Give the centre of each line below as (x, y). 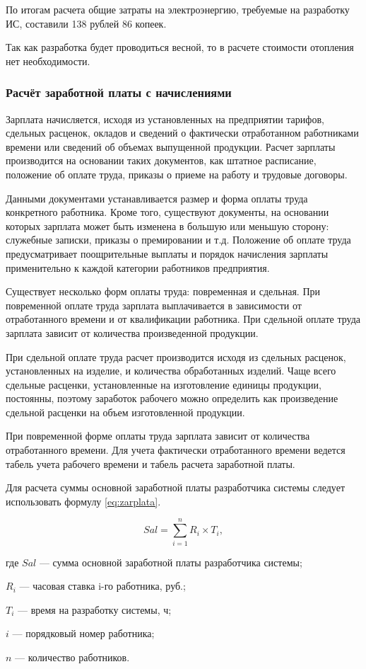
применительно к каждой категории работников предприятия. (138, 267)
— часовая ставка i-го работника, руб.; (102, 586)
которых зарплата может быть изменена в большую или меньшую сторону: (167, 225)
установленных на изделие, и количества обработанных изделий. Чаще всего (171, 371)
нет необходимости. (48, 61)
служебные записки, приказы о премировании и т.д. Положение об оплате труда (178, 240)
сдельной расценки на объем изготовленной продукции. (125, 412)
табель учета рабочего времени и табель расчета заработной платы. (150, 463)
